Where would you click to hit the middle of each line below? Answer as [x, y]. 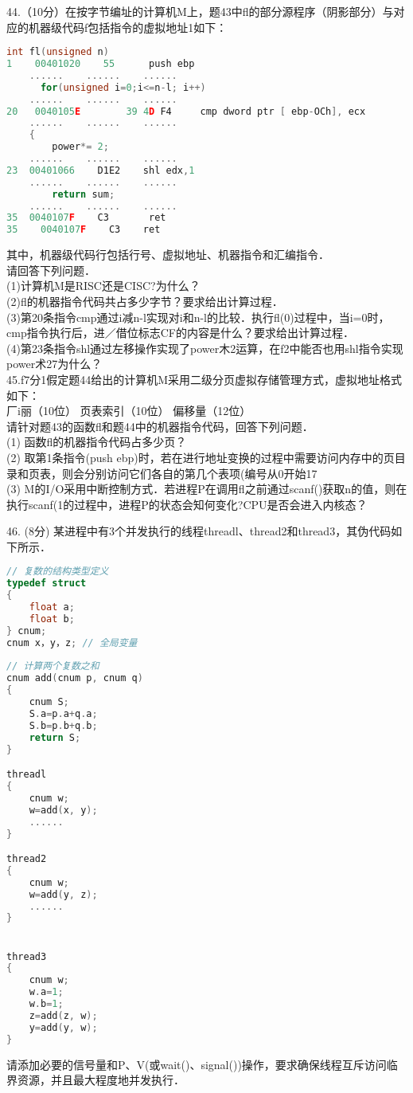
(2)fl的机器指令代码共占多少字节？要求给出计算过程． [145, 301]
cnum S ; [49, 702]
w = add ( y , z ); [63, 894]
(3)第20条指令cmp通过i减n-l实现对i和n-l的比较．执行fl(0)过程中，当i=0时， [198, 317]
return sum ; [84, 194]
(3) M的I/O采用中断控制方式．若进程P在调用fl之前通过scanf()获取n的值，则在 [207, 489]
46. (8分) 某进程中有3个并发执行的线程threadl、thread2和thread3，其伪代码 [199, 531]
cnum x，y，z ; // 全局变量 [72, 642]
